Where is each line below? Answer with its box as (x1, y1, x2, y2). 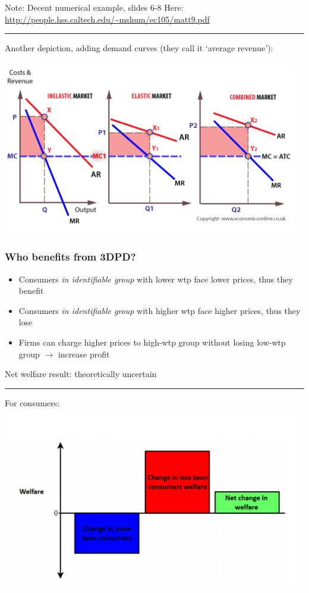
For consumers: (5, 396, 60, 409)
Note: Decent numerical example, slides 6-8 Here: (5, 1, 184, 13)
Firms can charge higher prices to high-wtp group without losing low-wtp (18, 335, 286, 348)
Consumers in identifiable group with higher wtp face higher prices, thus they (18, 304, 301, 316)
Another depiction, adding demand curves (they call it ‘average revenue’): (5, 42, 273, 54)
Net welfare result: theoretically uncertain (5, 368, 157, 380)
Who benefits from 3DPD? (5, 249, 136, 264)
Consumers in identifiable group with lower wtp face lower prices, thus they (18, 272, 293, 285)
